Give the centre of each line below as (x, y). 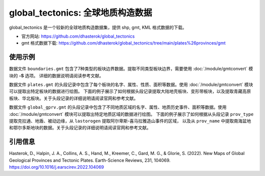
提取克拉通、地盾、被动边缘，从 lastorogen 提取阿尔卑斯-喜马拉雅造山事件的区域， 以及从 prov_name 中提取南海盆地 (130, 121)
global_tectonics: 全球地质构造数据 (80, 13)
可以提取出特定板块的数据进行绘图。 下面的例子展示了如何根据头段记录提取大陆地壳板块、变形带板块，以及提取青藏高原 (130, 91)
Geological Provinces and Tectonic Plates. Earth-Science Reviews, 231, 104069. (90, 160)
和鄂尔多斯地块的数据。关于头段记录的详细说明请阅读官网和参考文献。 (80, 128)
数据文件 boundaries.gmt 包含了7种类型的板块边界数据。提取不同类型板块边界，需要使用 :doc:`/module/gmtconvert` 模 (131, 69)
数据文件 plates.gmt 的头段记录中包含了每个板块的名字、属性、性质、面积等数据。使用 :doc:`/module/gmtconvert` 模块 (131, 85)
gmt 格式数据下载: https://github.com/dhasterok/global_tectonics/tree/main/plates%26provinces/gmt (123, 43)
